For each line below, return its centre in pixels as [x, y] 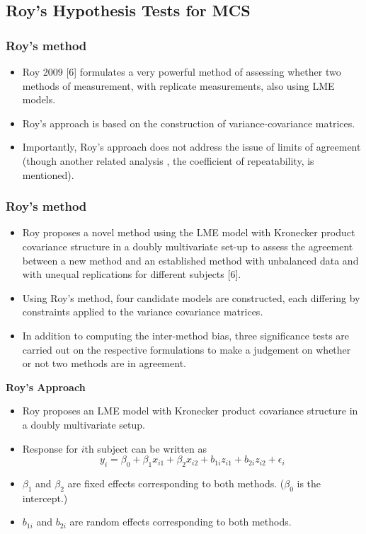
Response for [50, 448]
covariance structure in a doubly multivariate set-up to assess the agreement [188, 246]
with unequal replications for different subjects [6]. [132, 274]
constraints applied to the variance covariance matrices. [143, 312]
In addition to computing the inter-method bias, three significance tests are [186, 335]
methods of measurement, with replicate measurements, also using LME [178, 85]
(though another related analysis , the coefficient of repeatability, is [168, 160]
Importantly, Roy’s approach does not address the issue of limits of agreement [191, 147]
